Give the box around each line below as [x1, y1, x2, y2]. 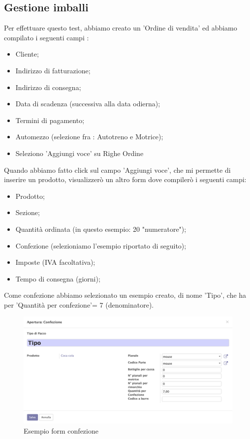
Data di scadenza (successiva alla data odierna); [15, 98, 160, 109]
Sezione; [15, 207, 40, 218]
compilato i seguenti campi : [4, 32, 89, 42]
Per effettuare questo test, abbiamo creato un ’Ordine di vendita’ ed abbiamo [4, 23, 237, 33]
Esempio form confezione [24, 425, 98, 436]
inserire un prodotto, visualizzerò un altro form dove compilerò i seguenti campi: [4, 174, 247, 185]
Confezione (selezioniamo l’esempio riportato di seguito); [15, 240, 187, 251]
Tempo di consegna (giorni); [15, 273, 100, 283]
